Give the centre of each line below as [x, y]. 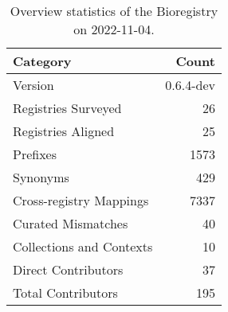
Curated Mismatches [71, 223]
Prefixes [35, 154]
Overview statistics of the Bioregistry [114, 11]
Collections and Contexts [83, 246]
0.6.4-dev [190, 85]
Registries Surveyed [67, 108]
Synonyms [41, 177]
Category [42, 61]
